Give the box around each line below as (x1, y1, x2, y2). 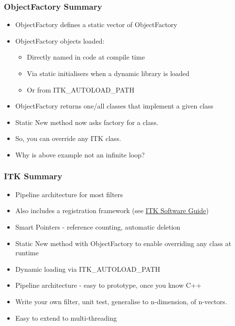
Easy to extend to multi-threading (15, 312, 117, 323)
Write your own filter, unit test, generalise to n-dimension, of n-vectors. (15, 296, 227, 306)
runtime (15, 248, 39, 258)
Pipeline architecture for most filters (15, 189, 123, 199)
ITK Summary (4, 170, 63, 182)
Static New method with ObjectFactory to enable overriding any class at (15, 238, 232, 248)
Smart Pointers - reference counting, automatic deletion (15, 221, 181, 232)
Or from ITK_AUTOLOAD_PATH (27, 84, 135, 94)
